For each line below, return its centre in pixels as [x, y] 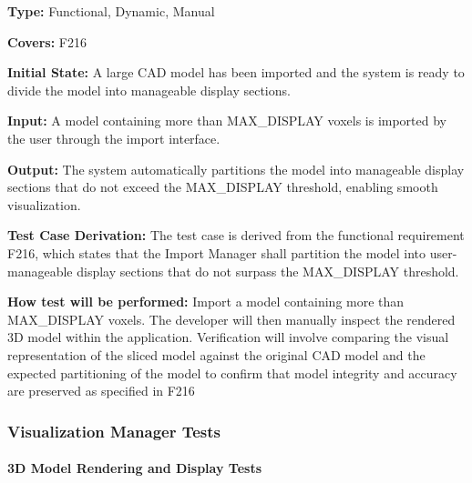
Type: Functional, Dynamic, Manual [111, 11]
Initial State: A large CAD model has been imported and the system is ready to [236, 72]
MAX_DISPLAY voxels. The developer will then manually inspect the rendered [231, 319]
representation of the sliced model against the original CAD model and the [216, 354]
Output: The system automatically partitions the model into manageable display [236, 169]
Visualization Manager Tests [114, 431]
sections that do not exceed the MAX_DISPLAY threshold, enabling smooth [223, 187]
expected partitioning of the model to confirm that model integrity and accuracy [232, 372]
